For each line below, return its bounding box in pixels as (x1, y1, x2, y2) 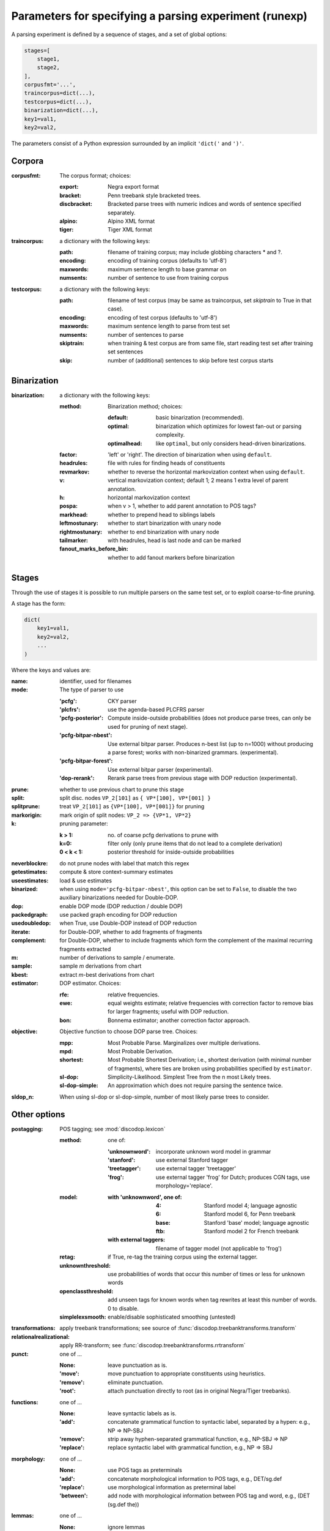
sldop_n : (11, 1093, 34, 1100)
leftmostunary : (59, 519, 99, 527)
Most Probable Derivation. (108, 1047, 174, 1055)
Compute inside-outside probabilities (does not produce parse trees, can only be (108, 714, 312, 722)
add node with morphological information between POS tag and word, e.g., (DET (108, 1492, 310, 1500)
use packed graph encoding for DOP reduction (59, 911, 177, 919)
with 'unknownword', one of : (108, 1193, 183, 1200)
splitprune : (11, 803, 40, 810)
